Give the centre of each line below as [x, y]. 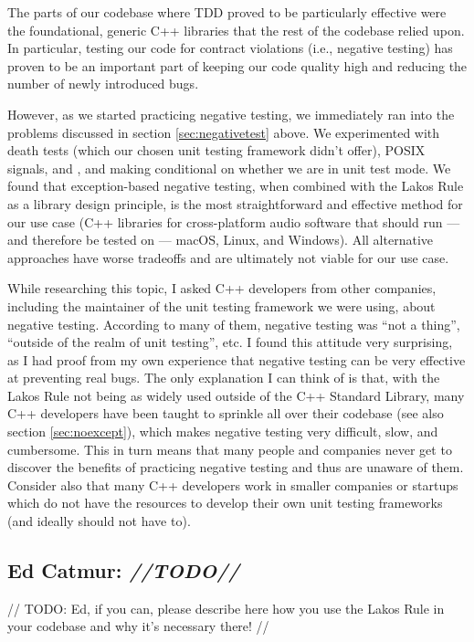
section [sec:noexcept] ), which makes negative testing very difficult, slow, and [223, 432]
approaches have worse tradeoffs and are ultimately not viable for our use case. [228, 257]
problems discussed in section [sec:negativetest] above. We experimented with [224, 132]
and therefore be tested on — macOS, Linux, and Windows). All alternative [220, 240]
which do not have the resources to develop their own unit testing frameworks [225, 503]
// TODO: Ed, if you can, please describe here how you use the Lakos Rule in [226, 608]
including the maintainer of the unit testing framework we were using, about [221, 305]
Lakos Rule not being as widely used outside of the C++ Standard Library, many [236, 395]
